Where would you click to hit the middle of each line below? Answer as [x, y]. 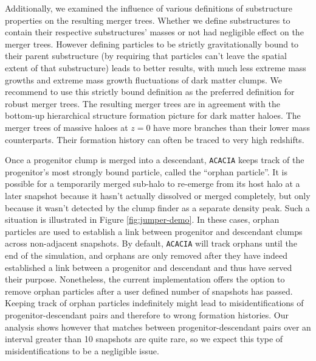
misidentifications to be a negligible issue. [82, 350]
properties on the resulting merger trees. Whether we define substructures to [148, 20]
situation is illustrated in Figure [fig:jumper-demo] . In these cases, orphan [142, 219]
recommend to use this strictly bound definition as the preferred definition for [150, 92]
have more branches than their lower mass [232, 127]
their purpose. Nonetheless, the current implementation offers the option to [145, 279]
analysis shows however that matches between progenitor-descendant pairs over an [158, 327]
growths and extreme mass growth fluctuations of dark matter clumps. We [143, 79]
